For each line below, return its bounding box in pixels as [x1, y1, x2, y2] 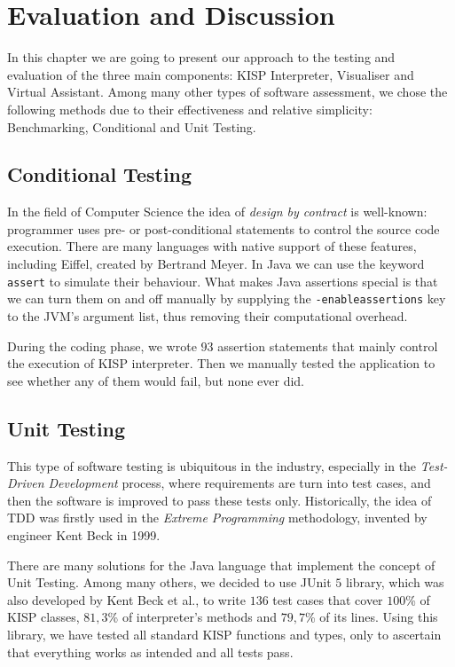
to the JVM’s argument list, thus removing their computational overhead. [7, 306, 408, 325]
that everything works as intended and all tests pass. [7, 642, 294, 661]
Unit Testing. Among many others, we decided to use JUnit [7, 573, 332, 592]
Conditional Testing [7, 161, 192, 188]
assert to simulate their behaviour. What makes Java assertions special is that [7, 271, 438, 290]
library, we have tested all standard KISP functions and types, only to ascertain [7, 624, 442, 643]
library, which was [345, 573, 444, 592]
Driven [7, 474, 44, 492]
